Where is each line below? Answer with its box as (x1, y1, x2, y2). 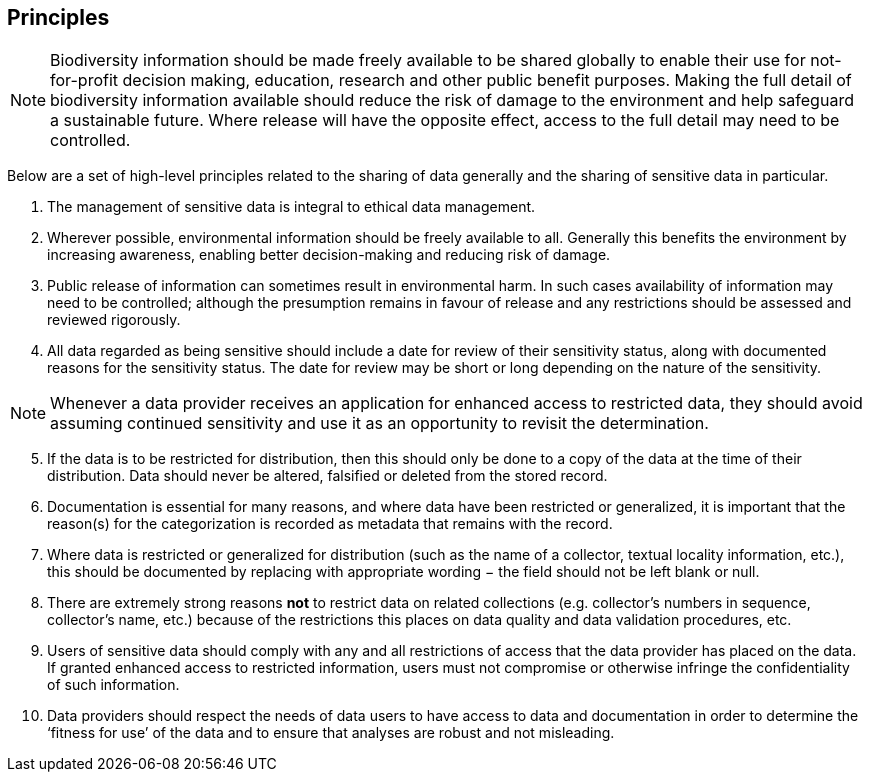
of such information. (47, 676, 180, 694)
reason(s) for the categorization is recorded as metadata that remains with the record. (47, 515, 613, 533)
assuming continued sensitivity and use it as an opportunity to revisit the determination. (50, 413, 709, 434)
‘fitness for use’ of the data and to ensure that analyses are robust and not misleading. (47, 724, 615, 742)
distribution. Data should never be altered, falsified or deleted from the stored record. (47, 467, 608, 485)
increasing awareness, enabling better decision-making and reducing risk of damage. (47, 246, 611, 264)
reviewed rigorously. (47, 311, 181, 329)
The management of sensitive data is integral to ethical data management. (47, 198, 536, 216)
